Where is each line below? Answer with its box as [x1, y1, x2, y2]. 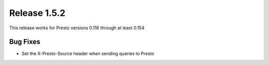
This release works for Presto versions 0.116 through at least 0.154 [9, 25, 144, 31]
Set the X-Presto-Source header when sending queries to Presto [21, 51, 154, 57]
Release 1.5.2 [9, 7, 66, 18]
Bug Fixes [9, 38, 41, 46]
